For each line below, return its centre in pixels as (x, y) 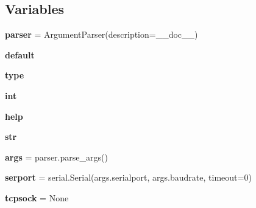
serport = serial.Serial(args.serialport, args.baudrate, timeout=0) (128, 177)
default (20, 54)
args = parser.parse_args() (56, 157)
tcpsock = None (37, 197)
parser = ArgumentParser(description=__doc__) (101, 34)
